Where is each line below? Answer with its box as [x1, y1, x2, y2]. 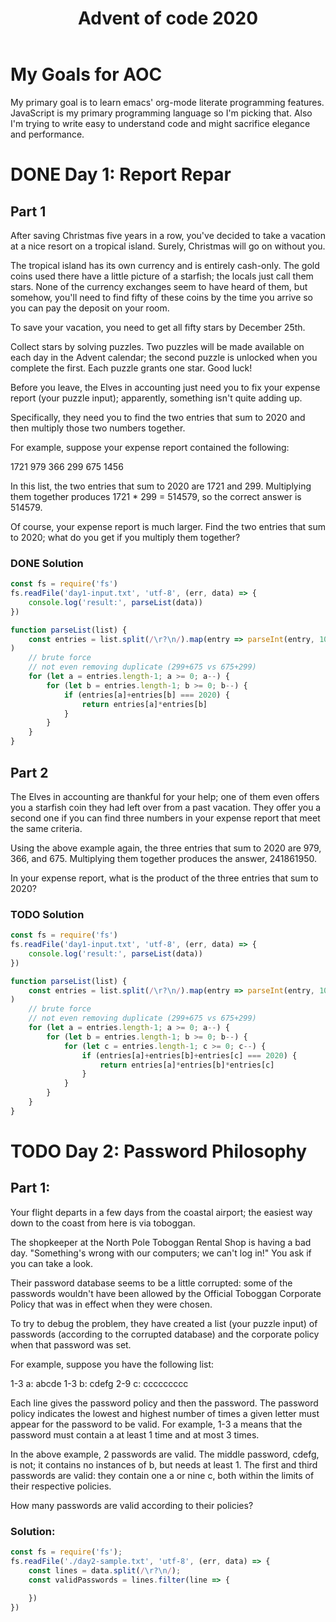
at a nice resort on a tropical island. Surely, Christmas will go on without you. [10, 240, 326, 252]
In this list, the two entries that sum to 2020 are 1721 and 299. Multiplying [10, 480, 312, 492]
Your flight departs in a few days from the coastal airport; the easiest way [10, 1206, 313, 1218]
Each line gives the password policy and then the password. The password [10, 1397, 319, 1409]
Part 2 [10, 764, 49, 781]
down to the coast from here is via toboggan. [10, 1217, 196, 1229]
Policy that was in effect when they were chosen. [10, 1298, 213, 1310]
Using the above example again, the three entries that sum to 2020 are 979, [10, 842, 322, 854]
